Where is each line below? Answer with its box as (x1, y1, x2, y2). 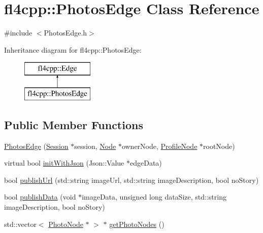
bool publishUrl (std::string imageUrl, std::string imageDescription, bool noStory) (4, 174, 259, 185)
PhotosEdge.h (44, 27, 87, 38)
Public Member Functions (4, 116, 143, 132)
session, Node (74, 140, 116, 151)
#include (4, 27, 32, 38)
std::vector (4, 218, 37, 229)
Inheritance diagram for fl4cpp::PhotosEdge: (4, 44, 142, 55)
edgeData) (130, 158, 162, 168)
